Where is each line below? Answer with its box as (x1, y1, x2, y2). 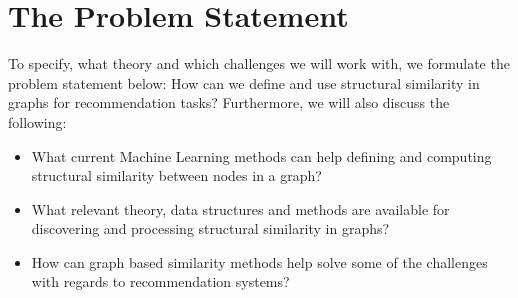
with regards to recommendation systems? (31, 271, 290, 292)
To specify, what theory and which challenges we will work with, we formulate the (8, 53, 510, 74)
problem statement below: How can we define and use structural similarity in (8, 72, 480, 93)
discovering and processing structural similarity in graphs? (31, 218, 390, 239)
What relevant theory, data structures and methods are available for (31, 198, 450, 219)
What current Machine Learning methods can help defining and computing (31, 145, 492, 166)
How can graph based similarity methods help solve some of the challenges (31, 251, 488, 272)
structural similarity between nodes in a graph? (31, 165, 322, 186)
